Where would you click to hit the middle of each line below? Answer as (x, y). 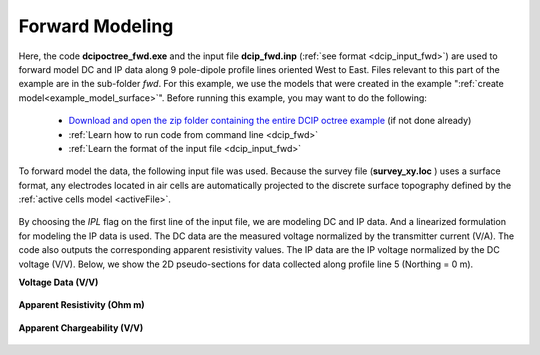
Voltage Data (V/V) (58, 282)
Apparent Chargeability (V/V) (81, 327)
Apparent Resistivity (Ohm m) (81, 305)
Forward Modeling (96, 26)
